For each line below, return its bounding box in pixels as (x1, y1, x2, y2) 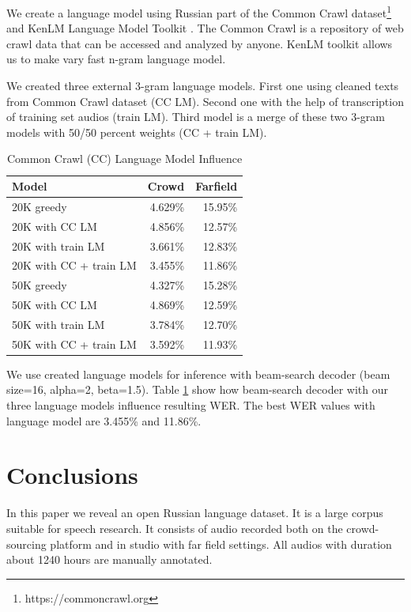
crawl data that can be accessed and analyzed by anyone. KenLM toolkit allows (6, 35, 393, 51)
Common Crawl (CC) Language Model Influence (6, 150, 243, 167)
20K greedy (12, 198, 67, 214)
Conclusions (6, 459, 138, 491)
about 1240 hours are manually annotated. (6, 551, 213, 568)
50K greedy (12, 277, 67, 293)
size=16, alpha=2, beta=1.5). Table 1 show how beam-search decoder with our (6, 381, 388, 398)
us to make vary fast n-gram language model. (6, 51, 226, 67)
